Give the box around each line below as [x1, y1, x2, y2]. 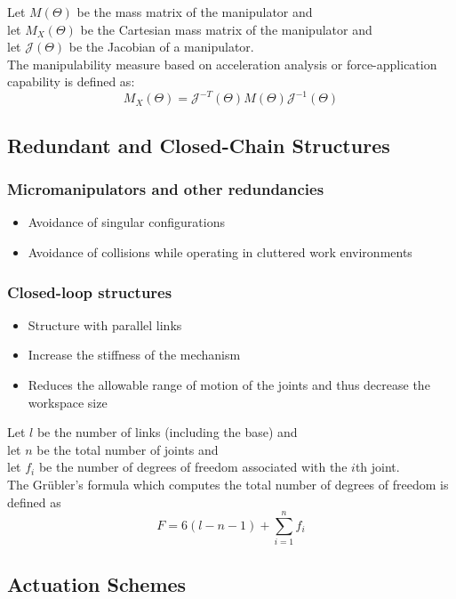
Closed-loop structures [7, 280, 172, 303]
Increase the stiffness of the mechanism [28, 345, 241, 364]
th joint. [355, 457, 400, 476]
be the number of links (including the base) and [36, 423, 298, 441]
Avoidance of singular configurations [28, 213, 225, 231]
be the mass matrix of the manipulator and [76, 3, 313, 20]
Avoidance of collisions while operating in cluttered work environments [28, 243, 412, 262]
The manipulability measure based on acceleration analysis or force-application [7, 54, 437, 73]
